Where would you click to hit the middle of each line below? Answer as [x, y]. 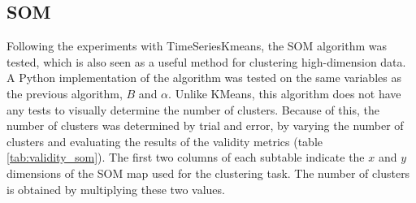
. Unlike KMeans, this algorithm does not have [285, 93]
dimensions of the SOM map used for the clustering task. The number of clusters [208, 173]
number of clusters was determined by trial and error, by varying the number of [205, 125]
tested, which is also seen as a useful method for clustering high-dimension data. [206, 61]
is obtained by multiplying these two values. [116, 189]
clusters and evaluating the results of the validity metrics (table [165, 141]
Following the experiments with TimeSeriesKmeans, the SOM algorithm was [197, 46]
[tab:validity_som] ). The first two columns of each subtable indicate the [186, 157]
